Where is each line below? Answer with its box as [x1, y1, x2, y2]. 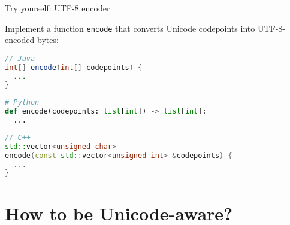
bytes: [37, 34, 59, 46]
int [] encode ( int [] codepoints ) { [5, 63, 143, 72]
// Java [5, 54, 35, 63]
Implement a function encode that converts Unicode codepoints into [5, 22, 255, 34]
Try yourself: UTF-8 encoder [5, 2, 110, 14]
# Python [5, 98, 40, 107]
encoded [5, 34, 35, 46]
